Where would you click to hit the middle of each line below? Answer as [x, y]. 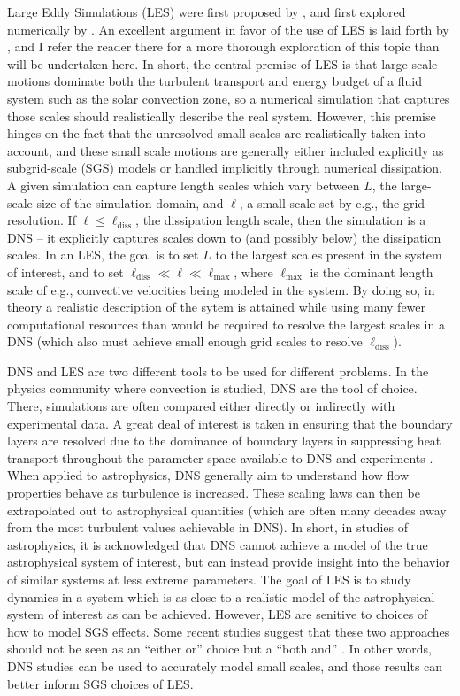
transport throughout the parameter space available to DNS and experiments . [220, 457]
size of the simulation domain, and [130, 202]
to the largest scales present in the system [329, 255]
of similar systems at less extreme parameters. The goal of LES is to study [209, 579]
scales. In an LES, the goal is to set [103, 255]
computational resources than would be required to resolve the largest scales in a [226, 324]
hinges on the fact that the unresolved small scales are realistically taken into [217, 133]
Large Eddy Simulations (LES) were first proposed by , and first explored [207, 12]
